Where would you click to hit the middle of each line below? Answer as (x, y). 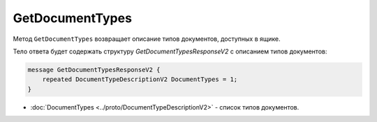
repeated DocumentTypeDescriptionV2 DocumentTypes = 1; (140, 79)
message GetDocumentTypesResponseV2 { (94, 70)
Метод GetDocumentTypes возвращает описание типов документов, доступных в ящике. (147, 39)
